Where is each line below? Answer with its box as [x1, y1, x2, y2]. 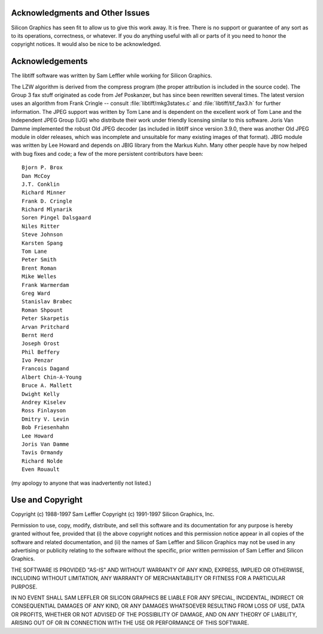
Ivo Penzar [22, 357, 54, 364]
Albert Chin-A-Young [22, 373, 82, 381]
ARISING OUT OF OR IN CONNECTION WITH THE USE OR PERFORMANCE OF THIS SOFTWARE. [11, 619, 249, 626]
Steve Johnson [22, 231, 63, 238]
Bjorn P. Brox [22, 164, 63, 171]
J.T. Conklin [22, 180, 60, 188]
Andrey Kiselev [22, 399, 66, 406]
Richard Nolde [22, 457, 63, 464]
